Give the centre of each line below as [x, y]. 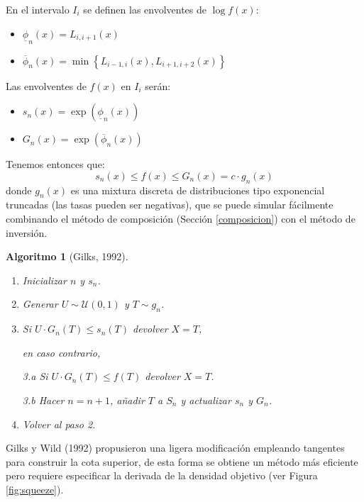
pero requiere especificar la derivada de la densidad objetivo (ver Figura [162, 475]
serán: [158, 85]
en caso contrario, [61, 352]
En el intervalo [38, 9]
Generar [40, 304]
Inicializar [44, 280]
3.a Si [35, 376]
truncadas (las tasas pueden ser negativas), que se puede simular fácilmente [170, 205]
